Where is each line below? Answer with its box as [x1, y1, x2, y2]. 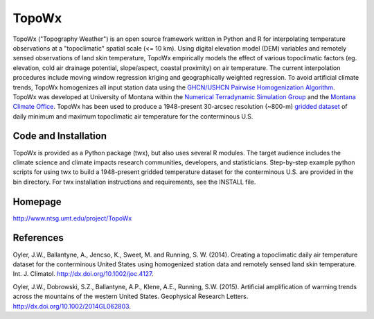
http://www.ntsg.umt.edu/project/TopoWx [12, 214, 132, 222]
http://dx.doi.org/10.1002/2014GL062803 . [12, 302, 132, 310]
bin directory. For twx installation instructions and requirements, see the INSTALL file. [12, 178, 256, 186]
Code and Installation [12, 130, 107, 142]
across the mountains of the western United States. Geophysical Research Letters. [12, 292, 249, 301]
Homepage [12, 196, 62, 207]
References [12, 232, 64, 244]
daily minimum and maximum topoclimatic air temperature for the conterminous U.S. [12, 112, 253, 121]
